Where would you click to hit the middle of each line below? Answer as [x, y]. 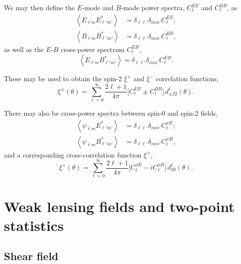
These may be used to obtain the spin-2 [63, 79]
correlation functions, [187, 79]
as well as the [24, 49]
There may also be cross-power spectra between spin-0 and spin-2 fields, [111, 113]
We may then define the [40, 7]
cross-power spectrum [93, 49]
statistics [34, 225]
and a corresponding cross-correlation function [73, 154]
